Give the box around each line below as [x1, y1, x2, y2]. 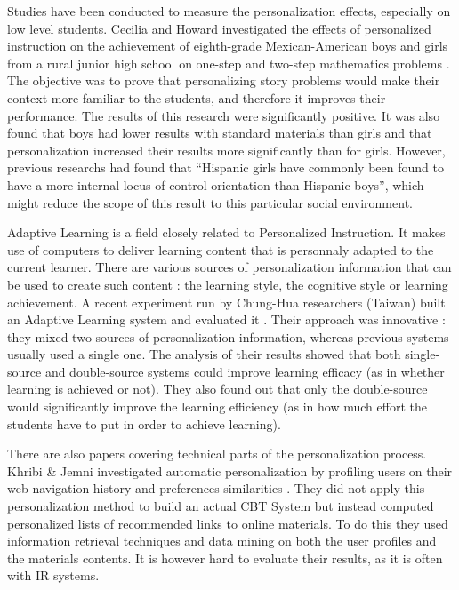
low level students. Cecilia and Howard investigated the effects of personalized [7, 19, 431, 37]
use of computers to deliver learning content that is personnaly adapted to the [7, 240, 434, 259]
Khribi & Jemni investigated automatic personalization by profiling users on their [7, 461, 453, 480]
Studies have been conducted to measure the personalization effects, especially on [7, 2, 451, 20]
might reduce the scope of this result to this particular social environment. [7, 193, 413, 211]
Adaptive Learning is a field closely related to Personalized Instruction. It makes [7, 223, 446, 242]
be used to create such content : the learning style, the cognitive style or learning [7, 275, 448, 293]
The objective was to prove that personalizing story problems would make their [7, 71, 440, 90]
